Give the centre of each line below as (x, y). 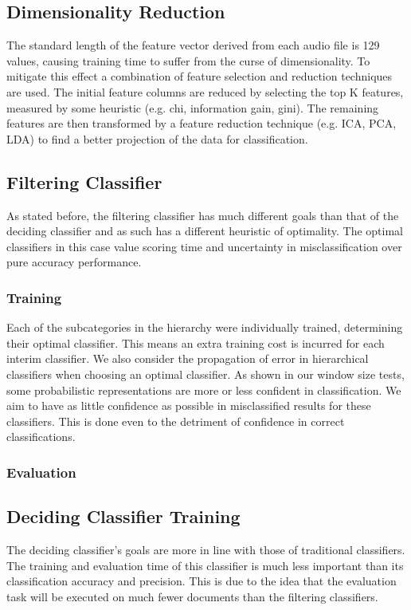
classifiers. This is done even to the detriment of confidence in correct (176, 421)
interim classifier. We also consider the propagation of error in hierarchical (188, 358)
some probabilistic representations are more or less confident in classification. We (204, 390)
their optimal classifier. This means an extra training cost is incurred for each (196, 342)
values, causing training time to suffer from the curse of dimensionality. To (188, 60)
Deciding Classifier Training (123, 516)
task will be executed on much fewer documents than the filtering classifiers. (192, 596)
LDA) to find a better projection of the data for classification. (157, 138)
